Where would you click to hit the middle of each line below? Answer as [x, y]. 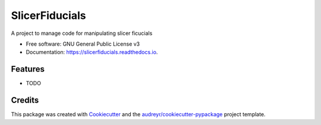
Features [28, 69]
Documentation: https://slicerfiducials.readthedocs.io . [92, 52]
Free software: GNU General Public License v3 [83, 44]
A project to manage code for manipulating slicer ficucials [82, 33]
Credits [25, 100]
